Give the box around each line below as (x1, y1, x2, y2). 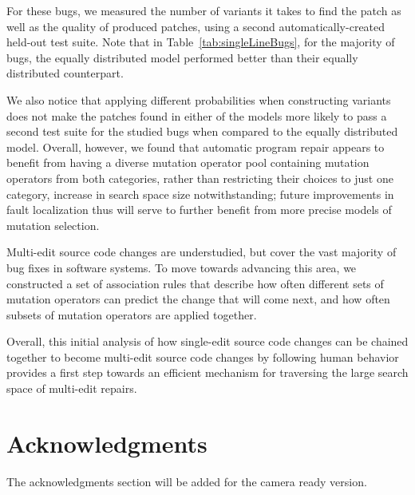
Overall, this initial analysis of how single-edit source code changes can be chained (6, 333, 409, 350)
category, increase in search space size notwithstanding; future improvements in (6, 185, 394, 202)
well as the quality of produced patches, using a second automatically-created (6, 18, 385, 34)
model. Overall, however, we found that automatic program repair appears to (6, 138, 385, 155)
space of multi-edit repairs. (6, 380, 137, 397)
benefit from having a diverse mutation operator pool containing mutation (6, 154, 370, 171)
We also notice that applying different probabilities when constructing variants (6, 91, 391, 108)
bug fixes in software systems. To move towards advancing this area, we (6, 259, 357, 275)
